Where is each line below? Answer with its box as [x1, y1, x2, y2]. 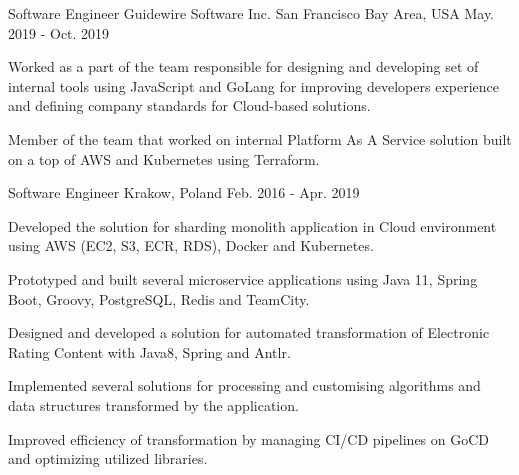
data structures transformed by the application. [8, 394, 299, 415]
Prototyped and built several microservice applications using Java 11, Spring [8, 268, 478, 289]
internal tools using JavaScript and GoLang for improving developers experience [8, 75, 499, 96]
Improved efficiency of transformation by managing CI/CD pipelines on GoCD [8, 428, 490, 449]
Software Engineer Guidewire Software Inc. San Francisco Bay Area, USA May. [8, 3, 495, 23]
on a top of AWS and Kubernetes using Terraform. [8, 148, 320, 169]
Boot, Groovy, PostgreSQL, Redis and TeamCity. [8, 288, 310, 309]
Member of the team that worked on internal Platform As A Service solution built [8, 128, 512, 149]
